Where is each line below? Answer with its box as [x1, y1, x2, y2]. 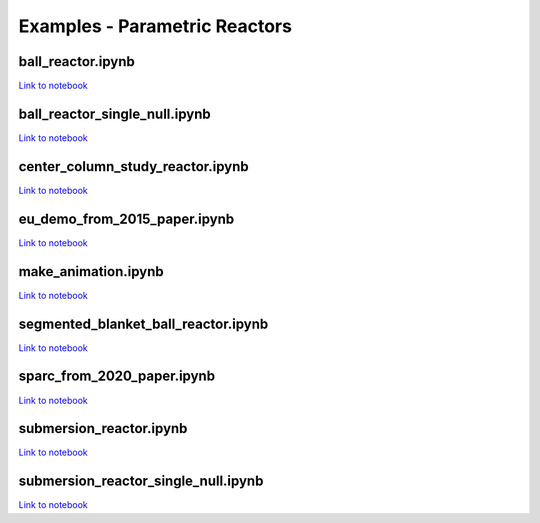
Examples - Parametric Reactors [18, 15, 292, 37]
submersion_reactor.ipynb [18, 420, 188, 437]
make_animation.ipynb [18, 263, 164, 280]
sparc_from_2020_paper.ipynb [18, 368, 215, 385]
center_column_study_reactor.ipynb [18, 158, 249, 175]
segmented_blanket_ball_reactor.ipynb [18, 315, 269, 332]
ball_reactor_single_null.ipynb [18, 105, 212, 122]
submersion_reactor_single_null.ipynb [18, 473, 264, 490]
